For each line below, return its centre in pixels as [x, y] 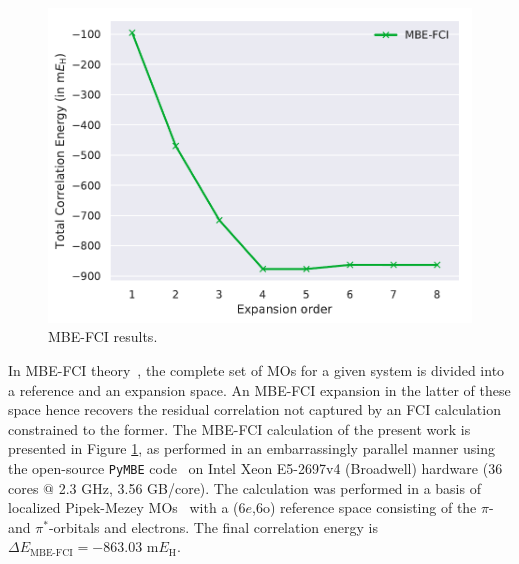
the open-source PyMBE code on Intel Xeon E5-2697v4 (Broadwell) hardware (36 [255, 467]
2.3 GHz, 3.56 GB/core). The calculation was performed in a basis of [269, 487]
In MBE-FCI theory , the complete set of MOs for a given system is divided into [256, 370]
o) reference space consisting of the [369, 507]
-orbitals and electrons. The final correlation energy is [213, 526]
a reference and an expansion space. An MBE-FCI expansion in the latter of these [259, 389]
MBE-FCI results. [103, 336]
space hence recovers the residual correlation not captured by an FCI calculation [254, 409]
